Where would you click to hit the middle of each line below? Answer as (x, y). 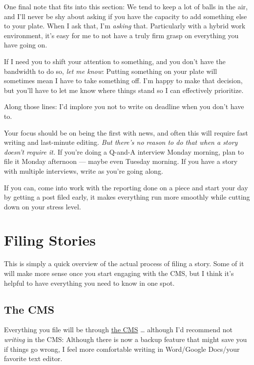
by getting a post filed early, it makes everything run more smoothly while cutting (127, 197)
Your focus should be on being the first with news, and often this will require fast (126, 132)
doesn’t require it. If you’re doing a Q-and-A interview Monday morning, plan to (124, 151)
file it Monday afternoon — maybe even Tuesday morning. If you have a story (121, 161)
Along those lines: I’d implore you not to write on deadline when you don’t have (124, 106)
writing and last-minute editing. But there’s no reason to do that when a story (121, 142)
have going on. (26, 45)
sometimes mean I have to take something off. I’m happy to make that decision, (123, 80)
